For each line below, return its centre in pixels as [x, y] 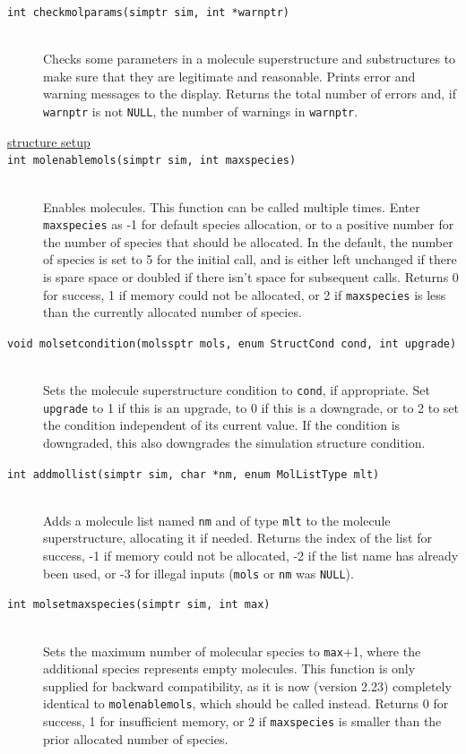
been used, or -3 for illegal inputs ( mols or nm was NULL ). [198, 573]
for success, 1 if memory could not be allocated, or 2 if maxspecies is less [245, 294]
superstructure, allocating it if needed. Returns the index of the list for [237, 538]
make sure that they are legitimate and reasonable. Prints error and [229, 76]
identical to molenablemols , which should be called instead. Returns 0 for [246, 703]
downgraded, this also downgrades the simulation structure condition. [234, 442]
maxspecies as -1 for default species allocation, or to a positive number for [249, 224]
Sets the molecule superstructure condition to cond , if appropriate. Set [237, 390]
